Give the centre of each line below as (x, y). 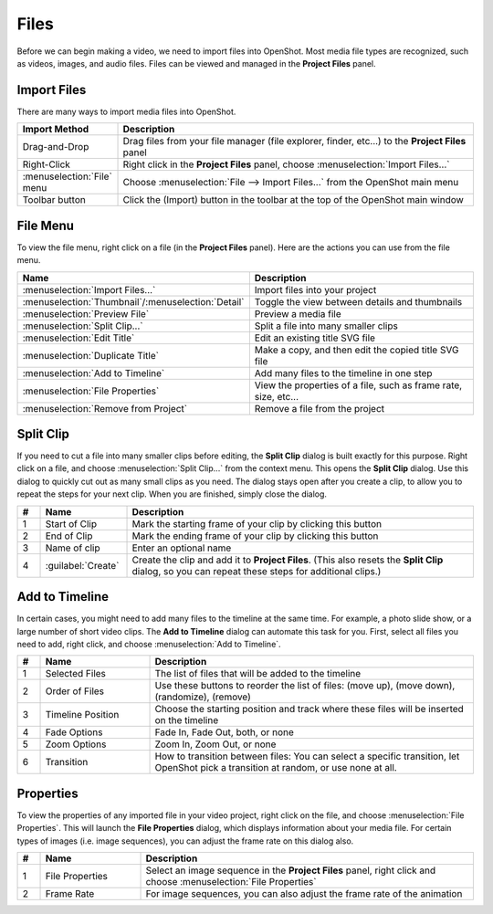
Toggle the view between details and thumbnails (358, 301)
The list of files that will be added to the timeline (258, 674)
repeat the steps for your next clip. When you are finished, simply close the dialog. (172, 494)
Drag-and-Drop (56, 147)
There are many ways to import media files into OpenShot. (126, 111)
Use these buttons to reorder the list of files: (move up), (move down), (305, 686)
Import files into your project (315, 289)
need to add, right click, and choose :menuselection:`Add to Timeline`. (149, 644)
